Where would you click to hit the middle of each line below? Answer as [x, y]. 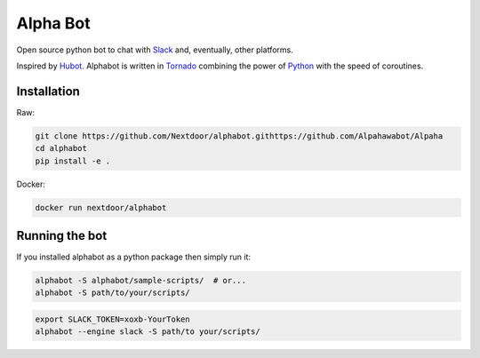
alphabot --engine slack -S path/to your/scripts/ [148, 332]
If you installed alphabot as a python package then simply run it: [134, 257]
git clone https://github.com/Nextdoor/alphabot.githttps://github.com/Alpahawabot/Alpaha [239, 136]
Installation [48, 91]
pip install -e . [73, 161]
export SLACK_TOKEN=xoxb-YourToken [112, 319]
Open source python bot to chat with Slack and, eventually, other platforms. [155, 50]
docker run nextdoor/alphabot [101, 207]
